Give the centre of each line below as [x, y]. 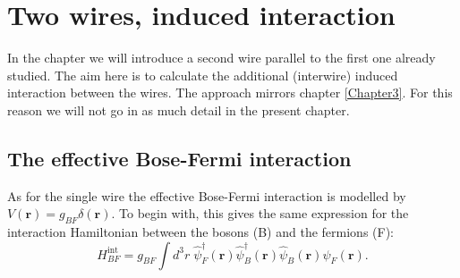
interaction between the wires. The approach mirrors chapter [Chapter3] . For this [230, 93]
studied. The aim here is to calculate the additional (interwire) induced [203, 75]
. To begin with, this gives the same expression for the [260, 213]
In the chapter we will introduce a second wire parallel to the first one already [221, 58]
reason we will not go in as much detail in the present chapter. [179, 110]
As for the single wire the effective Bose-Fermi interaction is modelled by [207, 195]
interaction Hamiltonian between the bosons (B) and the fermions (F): [200, 232]
